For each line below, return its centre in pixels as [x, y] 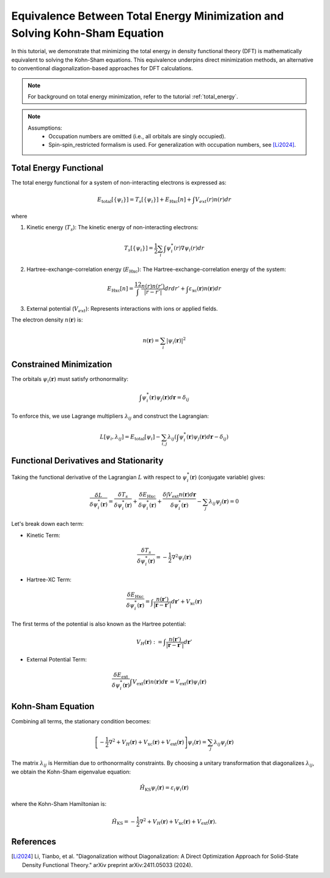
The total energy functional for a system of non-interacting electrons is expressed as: [119, 183]
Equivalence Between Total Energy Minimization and [148, 16]
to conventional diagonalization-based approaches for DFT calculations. [102, 68]
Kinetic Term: [43, 535]
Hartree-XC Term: [49, 580]
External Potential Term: [57, 660]
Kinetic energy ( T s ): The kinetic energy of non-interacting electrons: [112, 228]
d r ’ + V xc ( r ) [187, 602]
